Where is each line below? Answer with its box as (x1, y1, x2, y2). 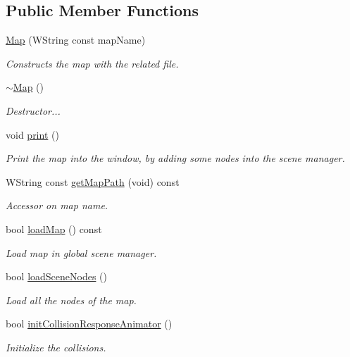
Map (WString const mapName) (6, 32, 146, 47)
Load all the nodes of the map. (6, 292, 137, 307)
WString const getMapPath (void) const (6, 174, 180, 189)
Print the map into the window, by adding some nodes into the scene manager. (6, 151, 345, 165)
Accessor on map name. (6, 198, 108, 213)
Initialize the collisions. (6, 339, 106, 354)
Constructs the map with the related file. (6, 56, 179, 70)
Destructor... (6, 103, 61, 118)
